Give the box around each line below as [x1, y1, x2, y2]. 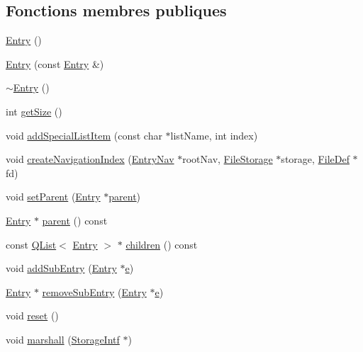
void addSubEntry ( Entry [6, 261, 117, 276]
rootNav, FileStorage [182, 152, 273, 166]
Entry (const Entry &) [6, 56, 104, 71]
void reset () [6, 308, 59, 323]
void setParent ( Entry [6, 189, 101, 204]
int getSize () [6, 103, 62, 118]
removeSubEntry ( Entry [42, 284, 147, 299]
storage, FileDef [281, 152, 350, 166]
